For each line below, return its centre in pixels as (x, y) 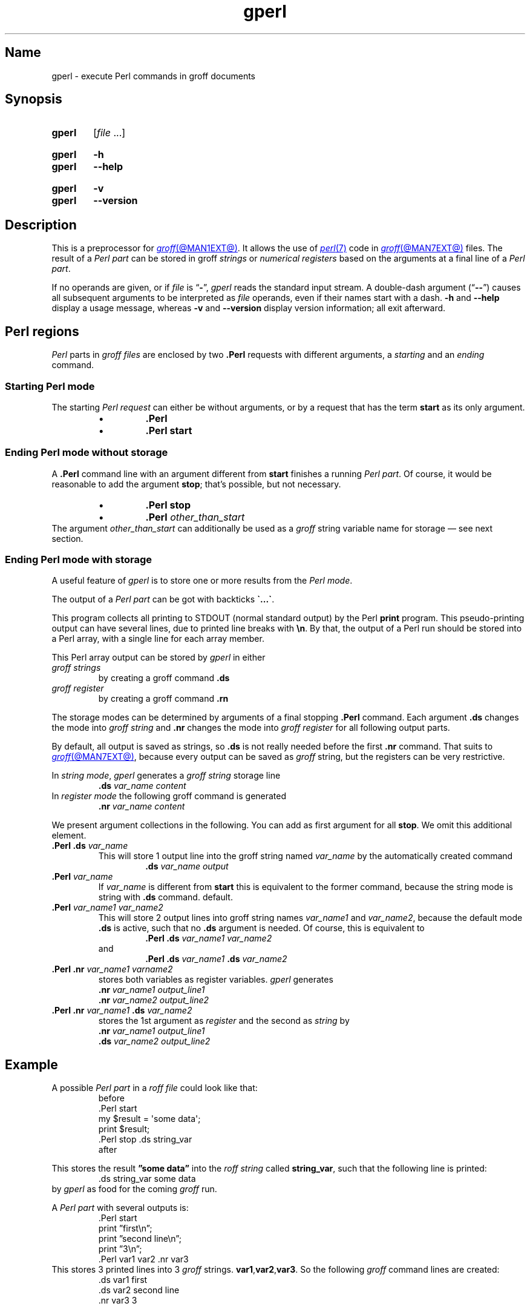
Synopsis (34, 99)
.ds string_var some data (147, 1179)
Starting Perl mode (50, 386)
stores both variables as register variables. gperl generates (216, 980)
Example (31, 1064)
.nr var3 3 (118, 1301)
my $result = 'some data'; (149, 1119)
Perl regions (42, 331)
